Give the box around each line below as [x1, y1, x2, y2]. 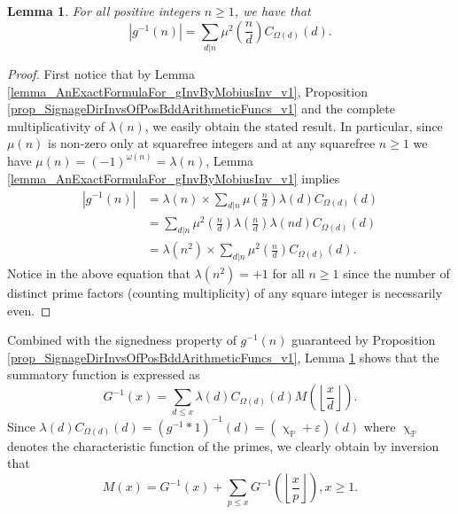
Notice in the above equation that [7, 264, 190, 283]
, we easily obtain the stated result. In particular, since [144, 116, 443, 135]
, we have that [234, 2, 311, 19]
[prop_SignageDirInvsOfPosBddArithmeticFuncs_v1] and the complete [7, 99, 395, 118]
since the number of [343, 264, 450, 283]
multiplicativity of [7, 116, 105, 135]
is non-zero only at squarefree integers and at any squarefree [47, 134, 376, 152]
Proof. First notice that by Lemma [7, 64, 195, 82]
